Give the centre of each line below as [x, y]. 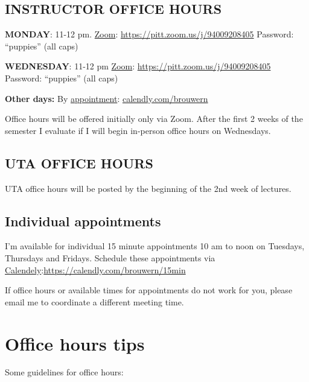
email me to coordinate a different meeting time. [94, 301]
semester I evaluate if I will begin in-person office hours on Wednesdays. [138, 130]
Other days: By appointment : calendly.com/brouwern [107, 98]
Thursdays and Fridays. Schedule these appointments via [110, 257]
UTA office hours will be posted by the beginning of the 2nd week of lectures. [148, 188]
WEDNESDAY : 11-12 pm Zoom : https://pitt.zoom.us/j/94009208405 [138, 66]
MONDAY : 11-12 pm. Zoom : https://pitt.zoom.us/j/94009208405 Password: [149, 34]
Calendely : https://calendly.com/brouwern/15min [95, 269]
